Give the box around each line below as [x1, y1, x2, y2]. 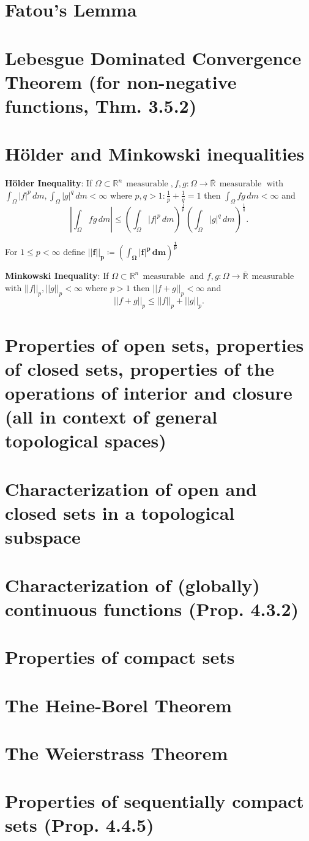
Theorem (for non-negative [5, 69, 237, 94]
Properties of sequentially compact [5, 788, 304, 813]
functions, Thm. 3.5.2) [5, 93, 197, 118]
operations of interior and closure [5, 380, 292, 405]
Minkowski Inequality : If [5, 269, 109, 282]
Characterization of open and [5, 476, 257, 501]
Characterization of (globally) [5, 572, 260, 597]
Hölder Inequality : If [5, 177, 92, 189]
